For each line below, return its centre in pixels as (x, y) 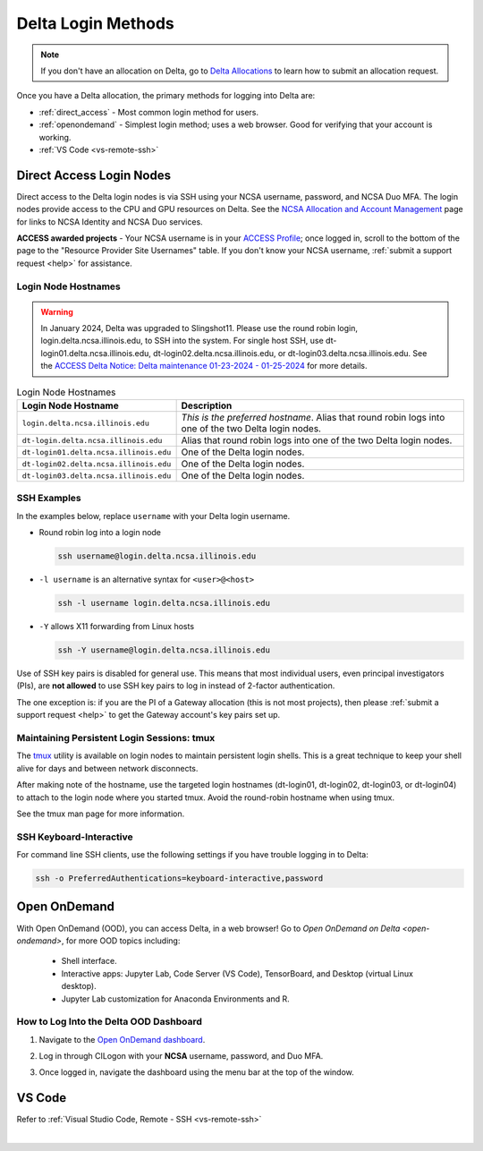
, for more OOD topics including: (121, 941)
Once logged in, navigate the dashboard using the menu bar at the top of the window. (197, 1072)
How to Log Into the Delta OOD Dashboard (110, 1022)
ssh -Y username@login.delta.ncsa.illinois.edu (164, 650)
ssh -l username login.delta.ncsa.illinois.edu (164, 603)
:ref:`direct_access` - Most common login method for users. (149, 112)
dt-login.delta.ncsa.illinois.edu (92, 440)
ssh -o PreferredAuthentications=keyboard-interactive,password (179, 878)
